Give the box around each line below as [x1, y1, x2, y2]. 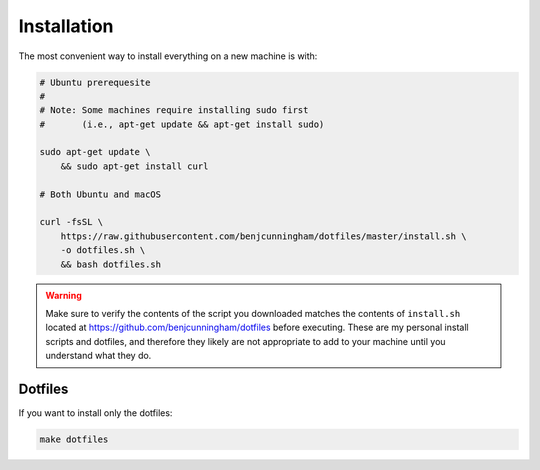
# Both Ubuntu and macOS [39, 188, 162, 200]
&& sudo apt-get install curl [60, 160, 209, 172]
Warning [45, 289, 82, 301]
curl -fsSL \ [39, 216, 104, 228]
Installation [18, 15, 114, 37]
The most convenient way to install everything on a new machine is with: [18, 50, 318, 62]
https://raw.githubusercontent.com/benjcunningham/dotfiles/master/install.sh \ [60, 230, 467, 242]
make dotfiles [39, 434, 109, 445]
